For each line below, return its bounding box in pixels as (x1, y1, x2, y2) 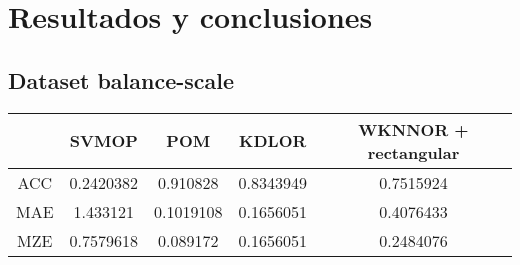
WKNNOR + (358, 117, 469, 141)
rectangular (367, 140, 460, 164)
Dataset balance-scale (8, 64, 235, 95)
